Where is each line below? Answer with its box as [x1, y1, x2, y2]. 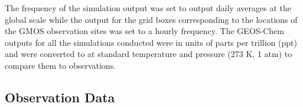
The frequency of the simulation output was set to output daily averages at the [5, 2, 291, 14]
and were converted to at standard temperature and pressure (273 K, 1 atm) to [5, 48, 292, 60]
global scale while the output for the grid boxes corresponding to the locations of [5, 13, 298, 25]
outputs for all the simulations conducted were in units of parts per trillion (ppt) [5, 36, 297, 48]
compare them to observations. [5, 59, 116, 71]
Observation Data [5, 88, 115, 106]
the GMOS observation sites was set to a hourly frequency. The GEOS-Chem [5, 25, 284, 37]
